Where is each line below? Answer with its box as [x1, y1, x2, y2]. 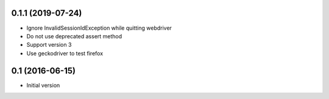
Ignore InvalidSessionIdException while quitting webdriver [26, 24, 172, 32]
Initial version [26, 81, 60, 89]
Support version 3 [26, 41, 72, 49]
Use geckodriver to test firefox [26, 49, 104, 57]
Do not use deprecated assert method [26, 32, 122, 39]
